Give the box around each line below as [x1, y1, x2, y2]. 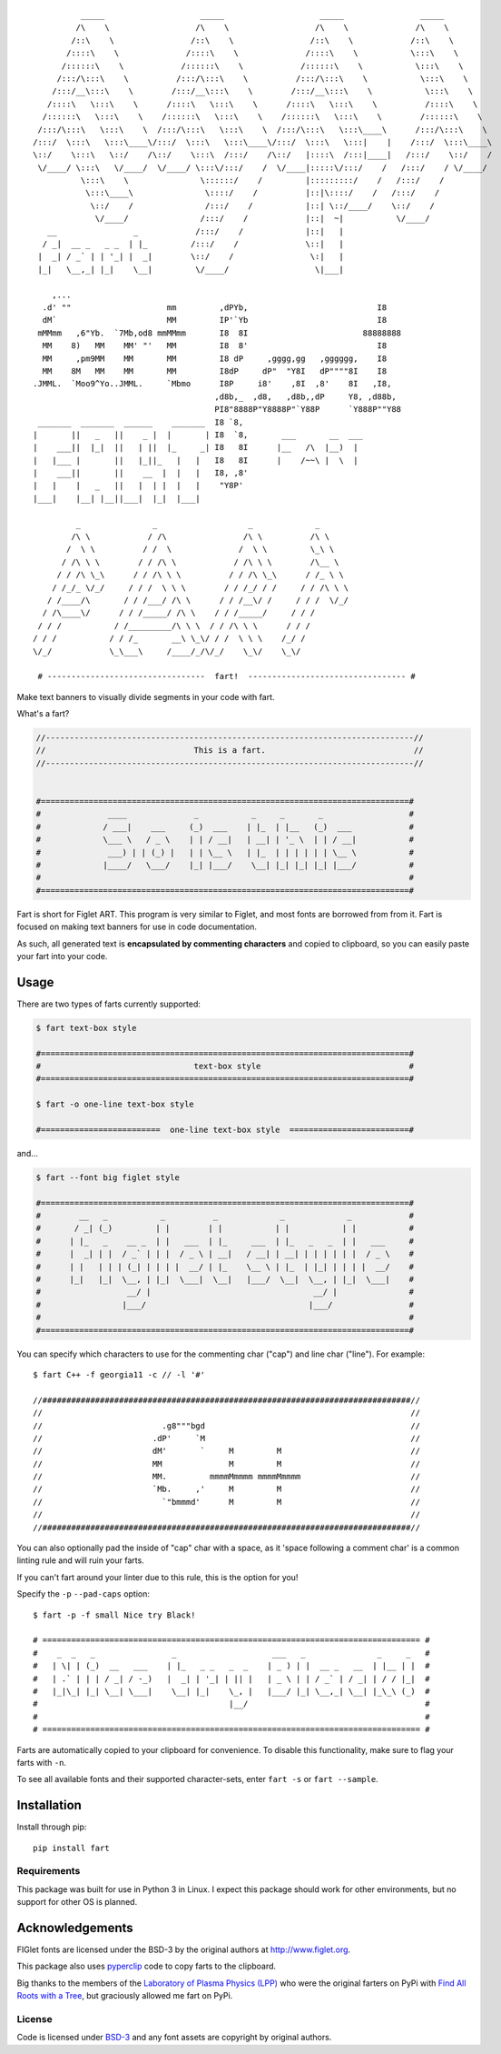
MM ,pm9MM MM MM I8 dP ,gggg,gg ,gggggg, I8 [42, 353, 388, 364]
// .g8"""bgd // [33, 1420, 421, 1431]
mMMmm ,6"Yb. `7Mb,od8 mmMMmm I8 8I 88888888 [37, 327, 402, 338]
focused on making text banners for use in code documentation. [16, 921, 258, 932]
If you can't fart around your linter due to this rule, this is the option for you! [16, 1571, 299, 1582]
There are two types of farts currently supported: [16, 998, 201, 1009]
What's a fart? [16, 708, 70, 719]
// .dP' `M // [33, 1433, 421, 1443]
